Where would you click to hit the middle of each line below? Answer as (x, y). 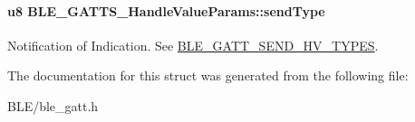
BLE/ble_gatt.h (53, 105)
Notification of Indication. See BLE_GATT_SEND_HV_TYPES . (193, 45)
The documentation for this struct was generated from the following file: (208, 75)
